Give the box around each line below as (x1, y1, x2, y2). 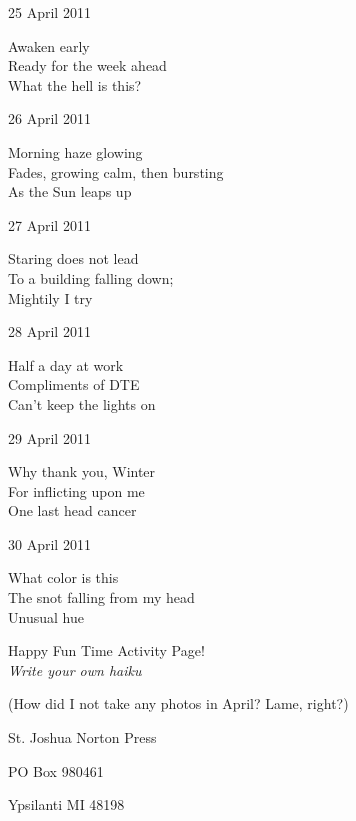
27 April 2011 (8, 214, 91, 235)
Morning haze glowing (8, 141, 143, 162)
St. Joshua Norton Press (8, 727, 157, 748)
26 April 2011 (8, 108, 91, 129)
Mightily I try (8, 287, 93, 308)
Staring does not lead (8, 248, 139, 269)
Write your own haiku (8, 659, 142, 680)
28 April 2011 (8, 321, 91, 342)
